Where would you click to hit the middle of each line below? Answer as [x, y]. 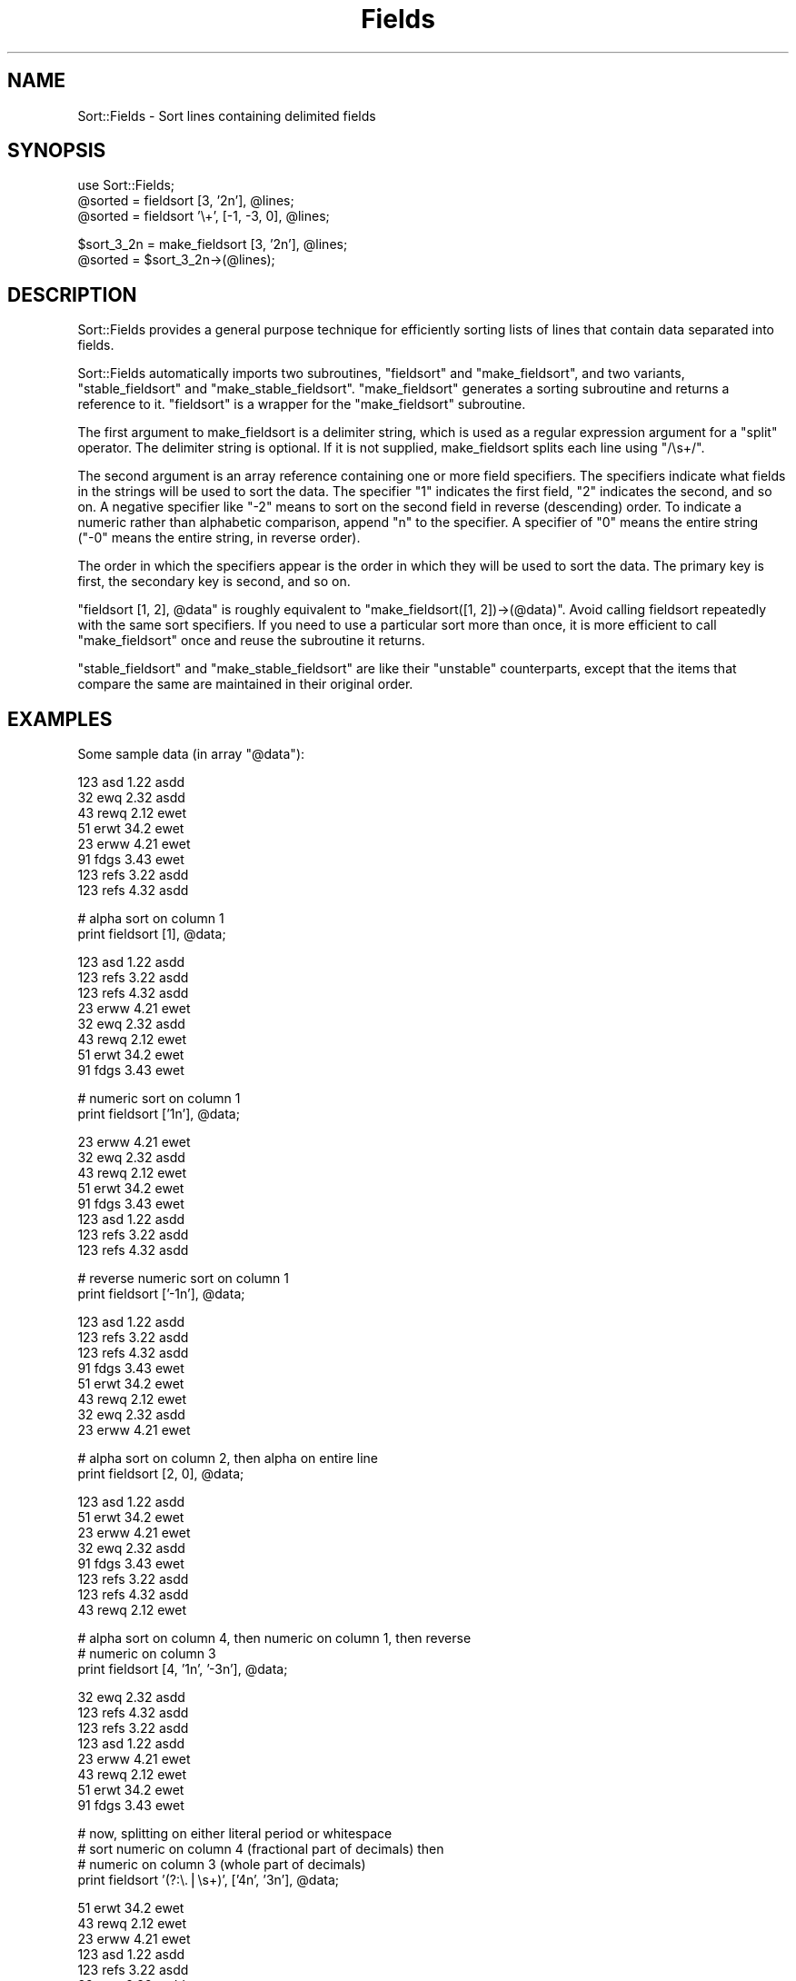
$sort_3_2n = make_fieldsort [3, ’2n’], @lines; [213, 244]
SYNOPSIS [57, 151]
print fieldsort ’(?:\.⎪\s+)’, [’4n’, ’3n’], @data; [208, 1880]
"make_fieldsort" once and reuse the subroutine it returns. [251, 641]
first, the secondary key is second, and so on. [214, 582]
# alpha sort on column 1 [151, 919]
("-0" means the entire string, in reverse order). [219, 538]
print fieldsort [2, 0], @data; [161, 1474]
